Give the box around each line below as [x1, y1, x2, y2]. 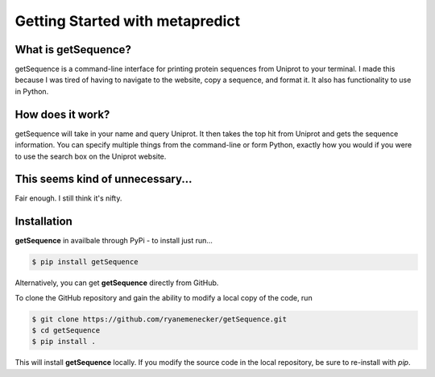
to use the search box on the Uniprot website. [14, 151, 167, 161]
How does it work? [14, 107, 110, 121]
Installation [14, 214, 72, 229]
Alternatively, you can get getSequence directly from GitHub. [14, 278, 219, 288]
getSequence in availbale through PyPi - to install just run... [14, 236, 213, 246]
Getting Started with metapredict [14, 12, 241, 30]
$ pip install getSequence [31, 258, 139, 267]
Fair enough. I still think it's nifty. [14, 193, 122, 203]
